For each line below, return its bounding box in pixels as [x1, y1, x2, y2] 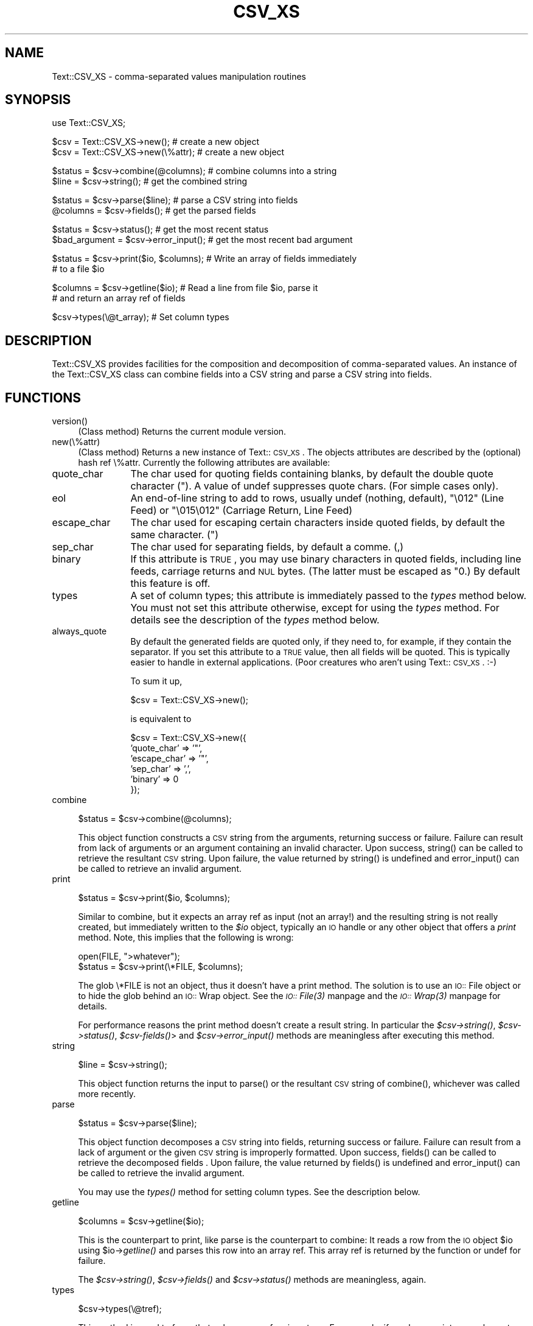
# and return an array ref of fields [52, 293, 186, 304]
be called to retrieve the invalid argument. [78, 1168, 245, 1179]
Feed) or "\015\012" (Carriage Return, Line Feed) [130, 504, 353, 517]
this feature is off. [130, 577, 211, 590]
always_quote [52, 626, 107, 637]
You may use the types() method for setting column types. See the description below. [78, 1187, 420, 1198]
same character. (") [130, 528, 219, 541]
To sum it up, [130, 676, 183, 687]
